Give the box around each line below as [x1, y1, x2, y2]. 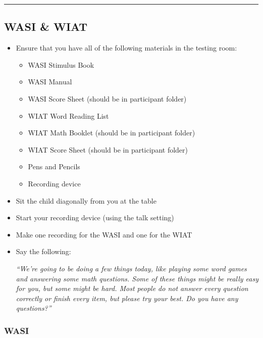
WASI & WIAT [4, 19, 88, 34]
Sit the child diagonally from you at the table [16, 195, 156, 206]
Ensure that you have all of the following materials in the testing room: [16, 42, 237, 53]
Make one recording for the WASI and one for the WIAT [16, 229, 192, 239]
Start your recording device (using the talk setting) [16, 212, 174, 223]
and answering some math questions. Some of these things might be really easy [16, 273, 259, 283]
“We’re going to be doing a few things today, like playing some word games [16, 263, 247, 273]
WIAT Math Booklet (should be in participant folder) [28, 127, 195, 138]
